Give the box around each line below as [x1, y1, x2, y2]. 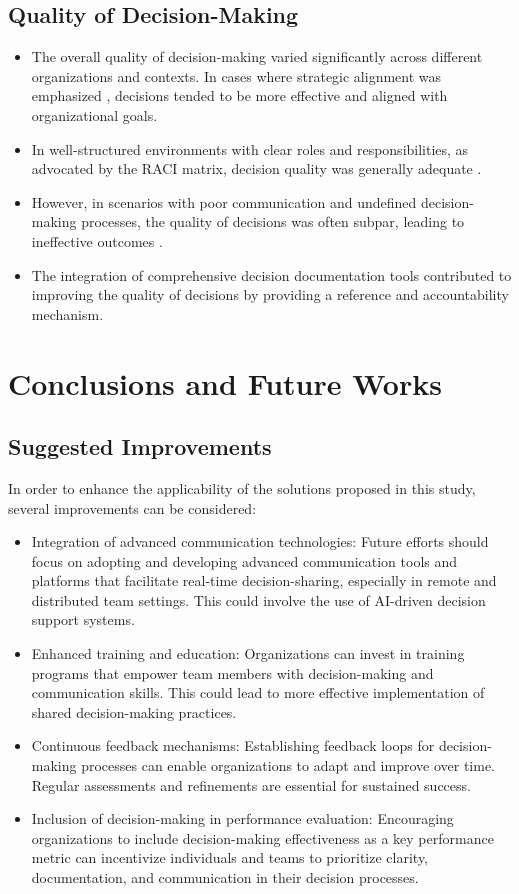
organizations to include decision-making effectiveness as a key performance [31, 827, 494, 848]
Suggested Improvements [8, 431, 272, 462]
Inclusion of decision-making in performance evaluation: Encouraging [31, 808, 454, 829]
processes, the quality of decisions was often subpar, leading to [81, 211, 465, 232]
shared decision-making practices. [31, 701, 237, 722]
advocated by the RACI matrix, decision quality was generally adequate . [31, 158, 482, 179]
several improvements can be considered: [8, 497, 257, 518]
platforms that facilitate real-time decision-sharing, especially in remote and [31, 570, 497, 591]
